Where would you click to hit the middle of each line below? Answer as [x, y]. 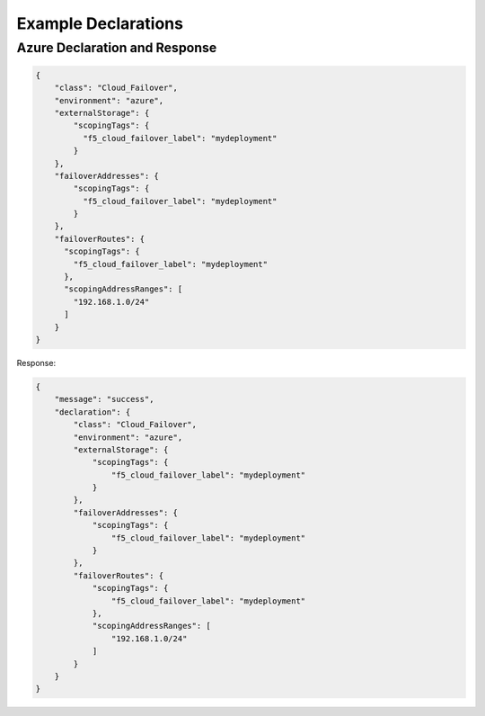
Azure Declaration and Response [117, 48]
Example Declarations [100, 23]
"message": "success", [104, 399]
